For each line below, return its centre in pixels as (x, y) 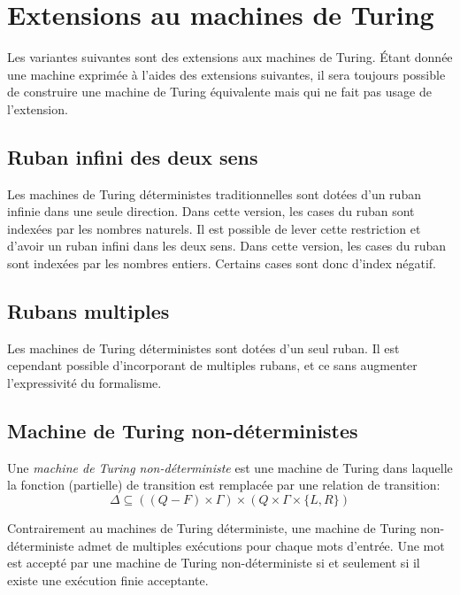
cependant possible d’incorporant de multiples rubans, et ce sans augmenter (212, 365)
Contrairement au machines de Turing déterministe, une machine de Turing (212, 528)
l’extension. (38, 108)
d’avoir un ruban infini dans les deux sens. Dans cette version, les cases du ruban (227, 246)
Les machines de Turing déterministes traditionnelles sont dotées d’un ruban (214, 193)
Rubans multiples (88, 311)
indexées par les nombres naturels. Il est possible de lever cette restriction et (214, 228)
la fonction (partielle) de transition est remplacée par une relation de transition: (224, 485)
